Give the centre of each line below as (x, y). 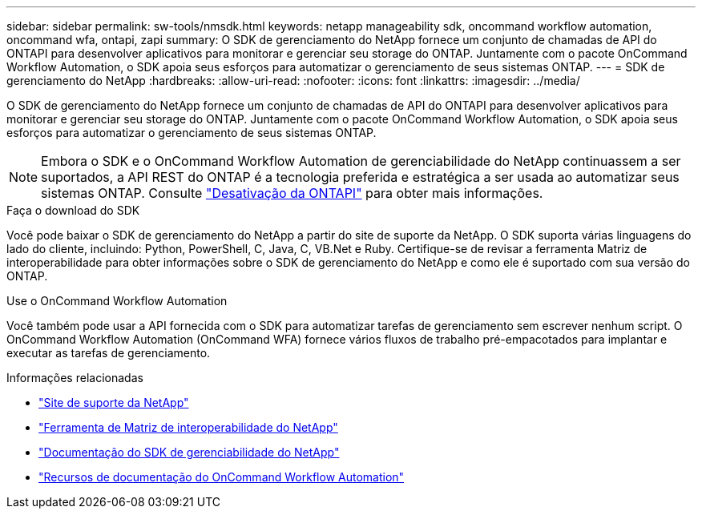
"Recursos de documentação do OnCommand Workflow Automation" (222, 477)
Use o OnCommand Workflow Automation (117, 301)
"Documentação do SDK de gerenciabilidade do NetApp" (189, 452)
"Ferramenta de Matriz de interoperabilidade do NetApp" (188, 427)
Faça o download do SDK (73, 210)
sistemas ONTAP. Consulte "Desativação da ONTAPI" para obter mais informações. (292, 193)
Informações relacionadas (75, 378)
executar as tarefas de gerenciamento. (109, 353)
